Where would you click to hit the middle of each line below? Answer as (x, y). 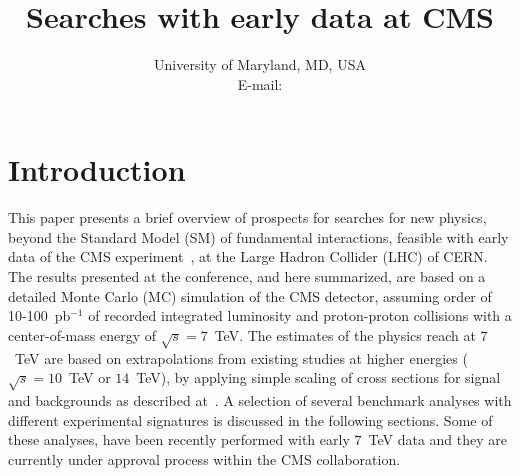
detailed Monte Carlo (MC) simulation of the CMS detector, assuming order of (250, 295)
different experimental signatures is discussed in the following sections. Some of (250, 419)
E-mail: (260, 83)
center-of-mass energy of (82, 334)
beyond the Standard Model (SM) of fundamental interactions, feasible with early (258, 236)
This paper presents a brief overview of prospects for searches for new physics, (247, 217)
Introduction (97, 169)
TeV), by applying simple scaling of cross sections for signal (318, 377)
